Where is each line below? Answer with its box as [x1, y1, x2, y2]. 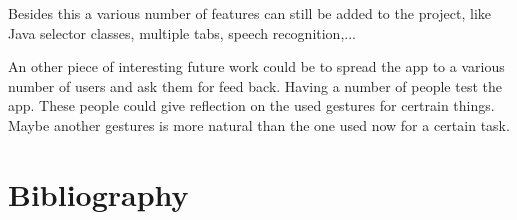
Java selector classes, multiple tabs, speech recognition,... [8, 22, 356, 43]
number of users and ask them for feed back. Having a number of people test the [8, 75, 502, 96]
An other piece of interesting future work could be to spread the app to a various [8, 56, 505, 77]
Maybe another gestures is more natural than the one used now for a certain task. [8, 114, 510, 135]
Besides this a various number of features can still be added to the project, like [8, 3, 492, 23]
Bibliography [8, 173, 189, 214]
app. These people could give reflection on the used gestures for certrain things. [8, 95, 495, 116]
